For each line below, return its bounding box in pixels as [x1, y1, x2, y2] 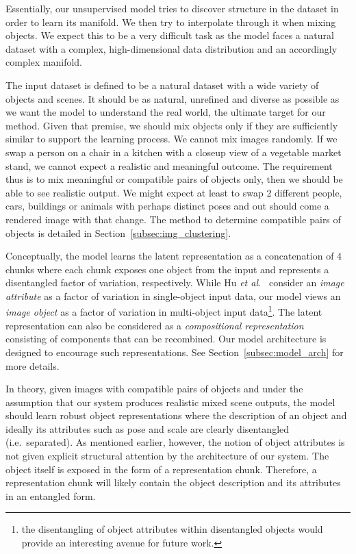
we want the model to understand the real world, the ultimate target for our [5, 105, 326, 119]
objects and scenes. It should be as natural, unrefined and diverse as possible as [5, 91, 340, 105]
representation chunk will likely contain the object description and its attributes [5, 475, 341, 490]
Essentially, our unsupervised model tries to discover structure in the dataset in [5, 1, 339, 15]
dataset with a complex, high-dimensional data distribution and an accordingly [5, 41, 338, 55]
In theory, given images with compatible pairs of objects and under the [5, 381, 303, 396]
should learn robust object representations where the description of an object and [5, 408, 347, 423]
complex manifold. [5, 55, 83, 69]
